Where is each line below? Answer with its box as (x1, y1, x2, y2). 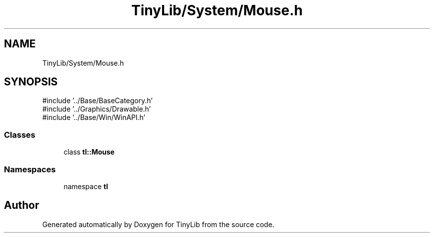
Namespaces (4, 164, 56, 174)
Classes (4, 129, 36, 140)
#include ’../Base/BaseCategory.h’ (42, 96, 153, 105)
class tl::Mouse (63, 148, 115, 157)
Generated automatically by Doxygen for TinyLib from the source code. (42, 220, 274, 229)
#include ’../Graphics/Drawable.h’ (42, 105, 151, 114)
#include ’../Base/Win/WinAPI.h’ (42, 113, 146, 122)
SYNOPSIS (4, 76, 58, 88)
